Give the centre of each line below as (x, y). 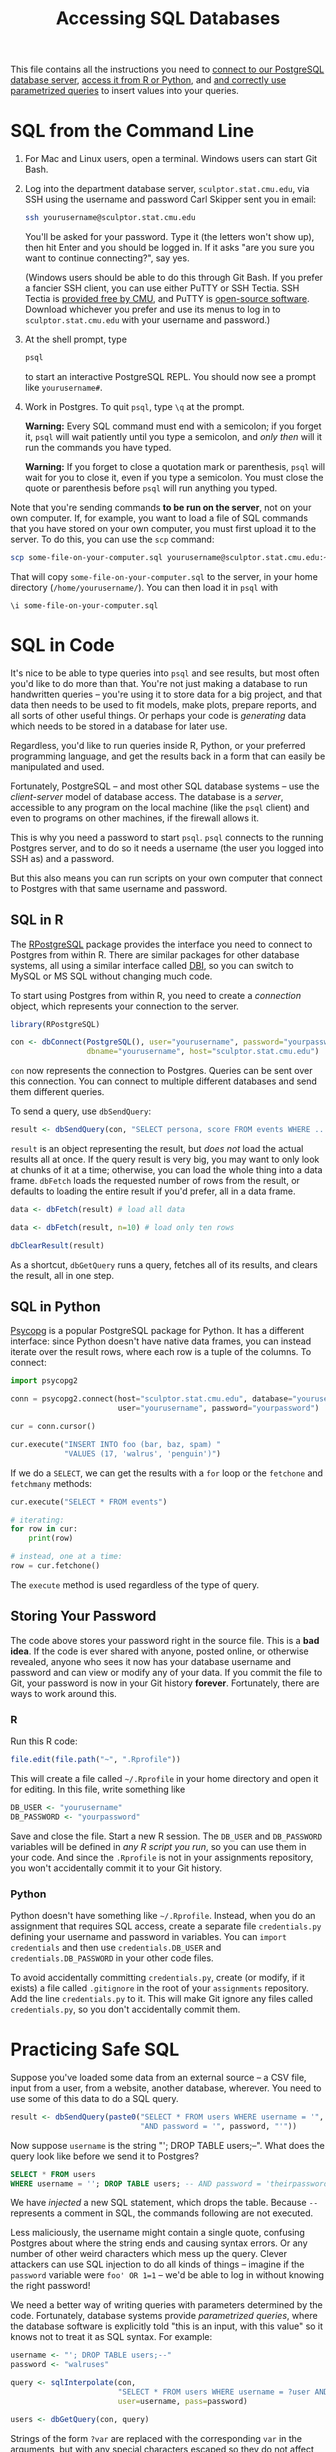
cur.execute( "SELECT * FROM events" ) (89, 1502)
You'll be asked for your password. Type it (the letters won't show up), (169, 236)
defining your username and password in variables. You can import (148, 1936)
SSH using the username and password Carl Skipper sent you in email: (170, 199)
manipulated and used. (57, 766)
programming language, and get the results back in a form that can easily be (168, 756)
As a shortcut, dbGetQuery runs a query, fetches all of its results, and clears (164, 1264)
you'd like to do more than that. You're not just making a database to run (159, 683)
